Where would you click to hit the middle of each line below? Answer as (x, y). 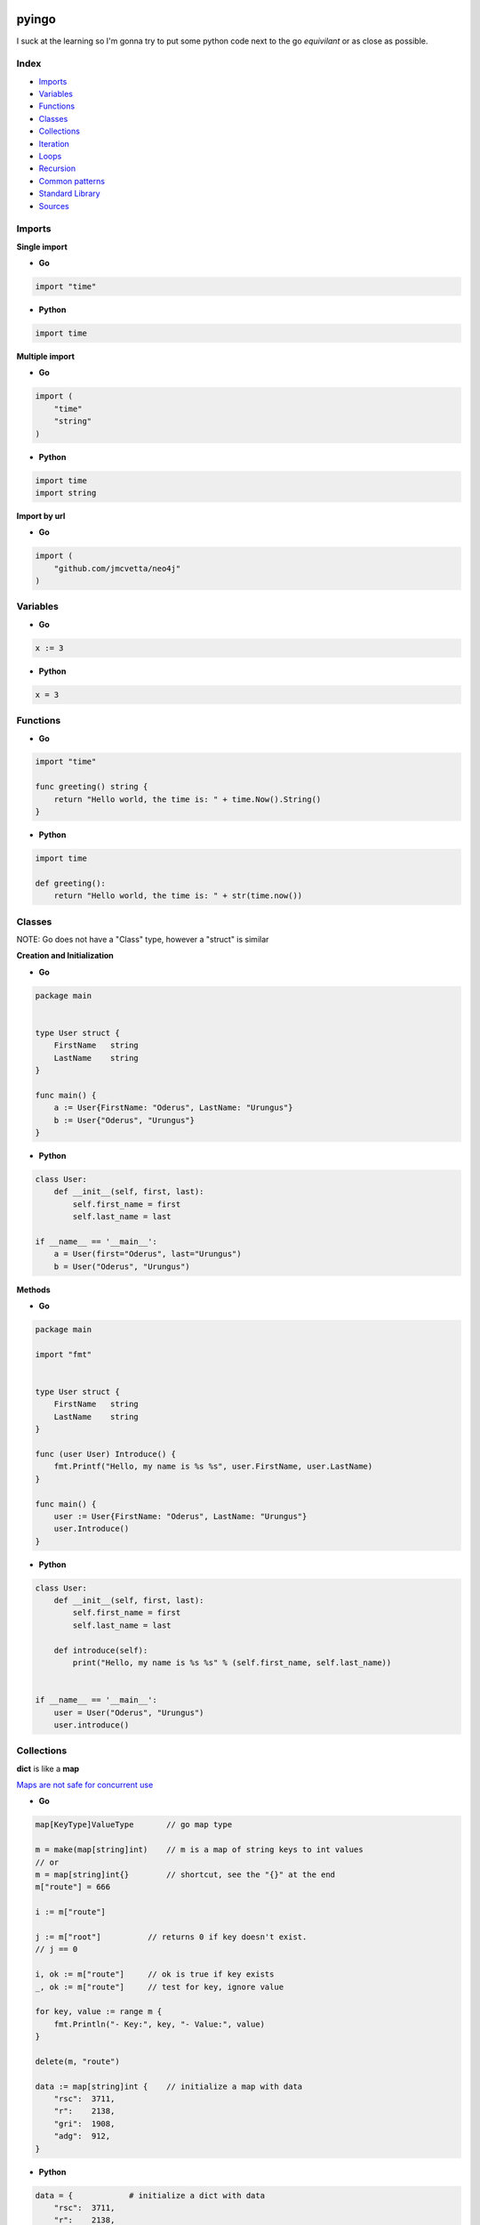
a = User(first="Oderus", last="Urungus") (148, 1254)
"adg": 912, (82, 2136)
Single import (42, 247)
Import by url (41, 515)
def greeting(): (71, 883)
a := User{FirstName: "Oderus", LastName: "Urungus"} (173, 1108)
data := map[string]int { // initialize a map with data (169, 2086)
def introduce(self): (101, 1650)
